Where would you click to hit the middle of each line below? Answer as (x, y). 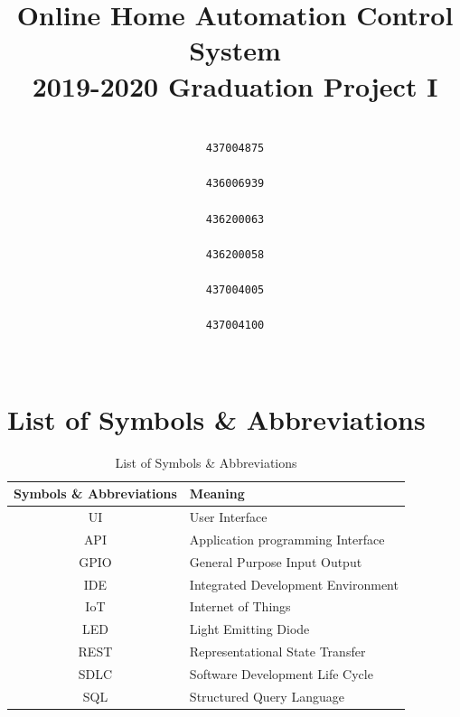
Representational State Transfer (277, 652)
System (235, 50)
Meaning (217, 494)
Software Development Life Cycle (281, 673)
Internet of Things (240, 606)
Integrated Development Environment (294, 584)
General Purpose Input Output (276, 561)
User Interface (228, 516)
